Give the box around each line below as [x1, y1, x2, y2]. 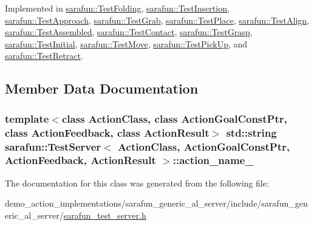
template [5, 111, 49, 126]
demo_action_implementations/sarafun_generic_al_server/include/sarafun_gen [5, 197, 308, 210]
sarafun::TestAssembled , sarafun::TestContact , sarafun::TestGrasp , [5, 26, 253, 38]
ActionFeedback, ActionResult [5, 152, 156, 168]
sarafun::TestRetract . [5, 49, 83, 62]
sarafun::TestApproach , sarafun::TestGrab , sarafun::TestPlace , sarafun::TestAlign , [5, 13, 310, 26]
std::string [226, 125, 277, 140]
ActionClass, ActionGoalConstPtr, [117, 139, 290, 154]
